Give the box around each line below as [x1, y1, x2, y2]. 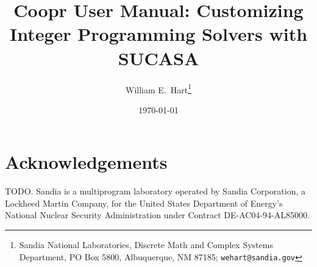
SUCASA [118, 45, 199, 70]
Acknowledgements [5, 149, 168, 174]
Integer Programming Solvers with [9, 21, 308, 46]
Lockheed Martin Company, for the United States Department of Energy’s [5, 196, 283, 209]
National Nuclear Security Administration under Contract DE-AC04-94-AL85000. [5, 208, 310, 221]
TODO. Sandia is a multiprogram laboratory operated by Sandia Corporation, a [5, 185, 305, 198]
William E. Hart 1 [126, 81, 191, 96]
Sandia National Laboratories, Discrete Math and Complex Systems [19, 238, 273, 251]
